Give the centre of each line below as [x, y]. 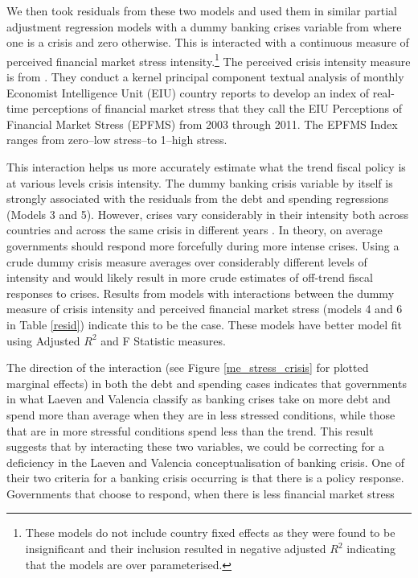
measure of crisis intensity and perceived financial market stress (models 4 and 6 [205, 309]
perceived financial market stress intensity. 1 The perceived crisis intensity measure [209, 60]
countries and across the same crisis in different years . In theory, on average [195, 230]
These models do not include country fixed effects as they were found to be [210, 533]
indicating [371, 549]
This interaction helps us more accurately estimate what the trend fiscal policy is [206, 167]
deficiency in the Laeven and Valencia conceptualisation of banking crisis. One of [206, 462]
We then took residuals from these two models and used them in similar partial [202, 10]
